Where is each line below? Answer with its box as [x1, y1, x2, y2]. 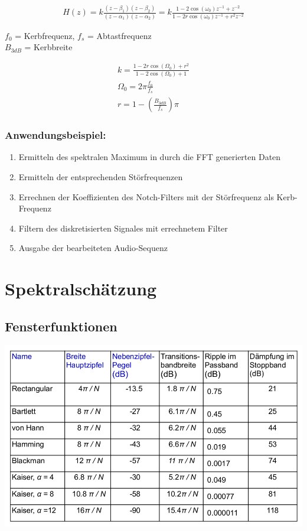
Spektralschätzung [5, 276, 157, 301]
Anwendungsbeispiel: [5, 128, 106, 142]
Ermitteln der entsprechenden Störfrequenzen [18, 170, 183, 183]
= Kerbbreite [24, 41, 73, 53]
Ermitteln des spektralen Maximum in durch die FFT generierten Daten [18, 151, 281, 163]
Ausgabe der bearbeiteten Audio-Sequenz [18, 242, 168, 254]
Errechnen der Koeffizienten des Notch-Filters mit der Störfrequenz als [18, 190, 274, 203]
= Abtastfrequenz [87, 29, 152, 41]
